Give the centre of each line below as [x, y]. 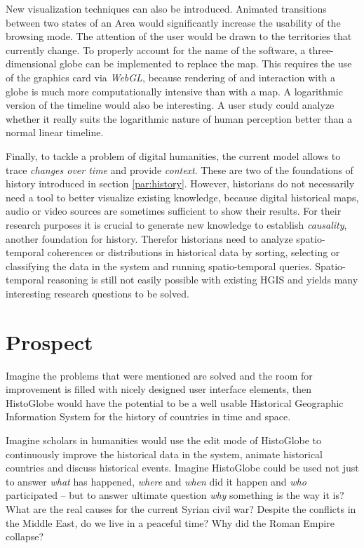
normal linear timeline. [55, 132]
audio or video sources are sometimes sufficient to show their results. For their [174, 211]
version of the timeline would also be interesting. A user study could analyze [170, 105]
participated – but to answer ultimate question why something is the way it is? [175, 495]
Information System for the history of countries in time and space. [148, 416]
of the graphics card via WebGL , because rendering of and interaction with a [171, 77]
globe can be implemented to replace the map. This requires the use [206, 64]
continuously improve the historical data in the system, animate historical [164, 454]
